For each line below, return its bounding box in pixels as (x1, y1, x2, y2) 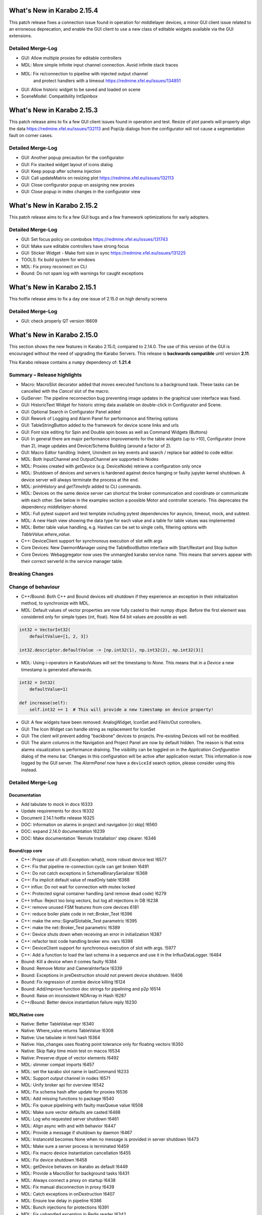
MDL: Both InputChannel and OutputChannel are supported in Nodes (21, 456, 159, 462)
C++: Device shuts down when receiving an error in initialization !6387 (21, 931, 162, 937)
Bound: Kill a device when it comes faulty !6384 (21, 959, 117, 965)
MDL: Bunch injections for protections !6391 (21, 1204, 109, 1210)
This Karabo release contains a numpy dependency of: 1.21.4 (9, 359, 131, 365)
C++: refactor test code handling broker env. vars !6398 (21, 938, 133, 944)
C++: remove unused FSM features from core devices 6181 (21, 904, 139, 910)
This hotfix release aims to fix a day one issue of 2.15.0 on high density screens (9, 296, 167, 302)
